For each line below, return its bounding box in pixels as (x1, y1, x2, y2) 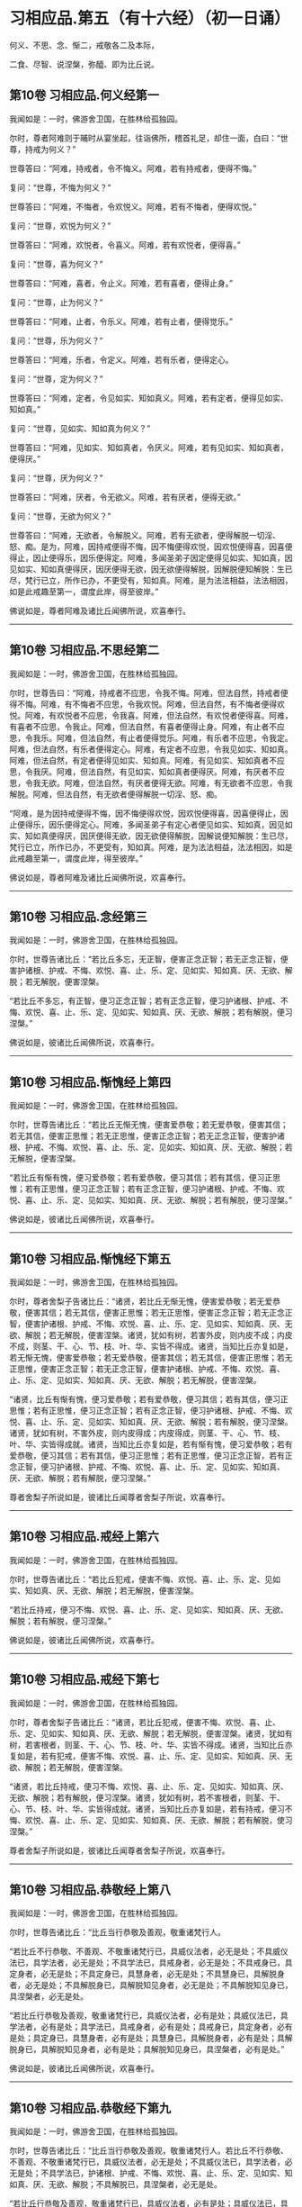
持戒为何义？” (24, 143, 76, 154)
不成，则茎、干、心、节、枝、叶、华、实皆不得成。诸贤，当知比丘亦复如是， (9, 1341, 293, 1352)
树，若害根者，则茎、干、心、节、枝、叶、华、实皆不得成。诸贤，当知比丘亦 (9, 1739, 293, 1750)
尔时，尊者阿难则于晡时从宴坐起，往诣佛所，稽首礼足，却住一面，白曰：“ (9, 132, 281, 143)
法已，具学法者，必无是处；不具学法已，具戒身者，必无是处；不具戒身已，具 (9, 1958, 293, 1968)
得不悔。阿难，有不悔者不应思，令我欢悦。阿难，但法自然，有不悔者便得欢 (9, 699, 285, 710)
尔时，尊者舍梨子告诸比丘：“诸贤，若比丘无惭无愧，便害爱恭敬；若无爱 (9, 1296, 273, 1307)
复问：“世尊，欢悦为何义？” (9, 220, 111, 231)
